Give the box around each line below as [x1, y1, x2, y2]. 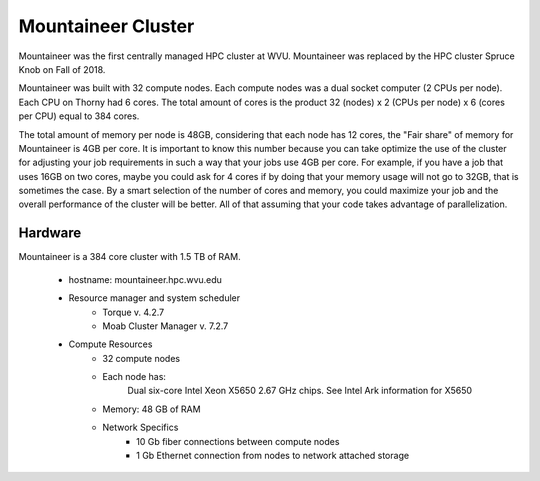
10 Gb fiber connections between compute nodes [136, 435, 340, 447]
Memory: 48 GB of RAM [102, 403, 201, 415]
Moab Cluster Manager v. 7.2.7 [102, 320, 229, 332]
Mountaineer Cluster [18, 15, 195, 37]
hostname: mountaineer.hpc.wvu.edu [68, 273, 222, 285]
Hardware [18, 225, 82, 242]
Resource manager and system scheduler [68, 292, 240, 304]
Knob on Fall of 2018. [18, 63, 106, 75]
